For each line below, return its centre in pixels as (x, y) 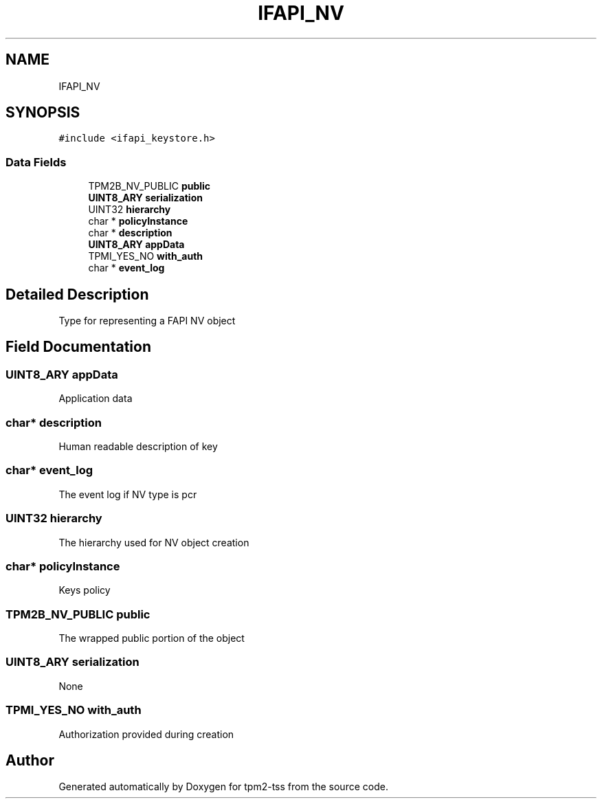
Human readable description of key (138, 446)
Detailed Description (77, 294)
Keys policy (85, 590)
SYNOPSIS (43, 113)
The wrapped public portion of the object (152, 638)
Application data (96, 399)
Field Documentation (78, 347)
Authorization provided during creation (146, 734)
